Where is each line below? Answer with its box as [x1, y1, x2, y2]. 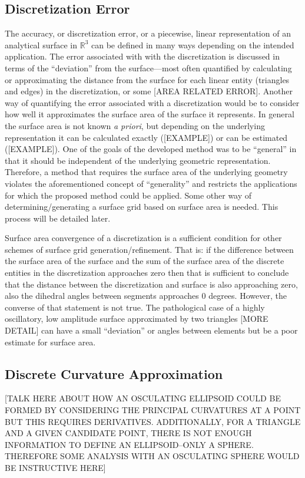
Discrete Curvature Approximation [5, 364, 223, 383]
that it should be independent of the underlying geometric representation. [5, 154, 271, 166]
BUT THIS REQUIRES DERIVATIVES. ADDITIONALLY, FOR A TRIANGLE [5, 415, 301, 427]
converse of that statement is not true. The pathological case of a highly [5, 301, 265, 313]
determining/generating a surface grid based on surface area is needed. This [5, 200, 279, 213]
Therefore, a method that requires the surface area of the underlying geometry [5, 166, 288, 178]
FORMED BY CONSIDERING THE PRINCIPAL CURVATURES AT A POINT [5, 404, 301, 416]
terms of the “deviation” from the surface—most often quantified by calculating [5, 61, 292, 74]
